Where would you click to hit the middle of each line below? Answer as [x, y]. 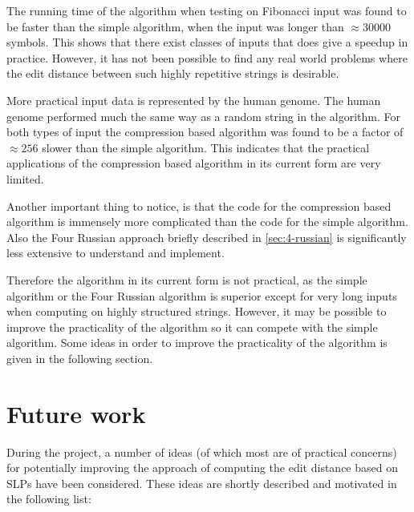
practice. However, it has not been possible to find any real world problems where [207, 57]
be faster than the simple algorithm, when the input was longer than [175, 26]
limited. [25, 178]
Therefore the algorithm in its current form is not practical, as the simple [187, 279]
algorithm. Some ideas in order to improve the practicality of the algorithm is [197, 343]
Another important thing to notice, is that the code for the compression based [199, 206]
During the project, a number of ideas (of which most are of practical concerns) [202, 452]
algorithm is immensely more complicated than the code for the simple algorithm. [207, 222]
